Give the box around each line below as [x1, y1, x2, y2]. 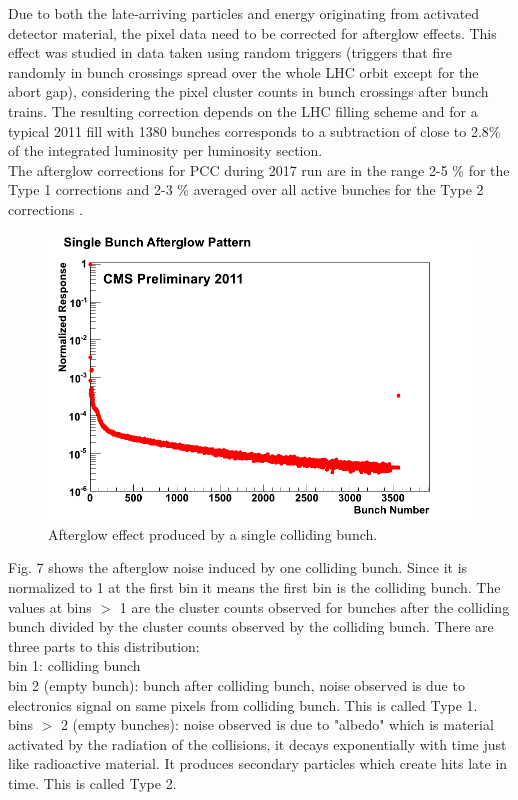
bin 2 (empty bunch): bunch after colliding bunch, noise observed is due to [8, 674, 465, 695]
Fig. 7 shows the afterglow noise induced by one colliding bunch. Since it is [8, 557, 468, 578]
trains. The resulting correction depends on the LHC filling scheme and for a [8, 100, 478, 121]
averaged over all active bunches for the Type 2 [193, 179, 484, 200]
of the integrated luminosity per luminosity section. [8, 140, 323, 161]
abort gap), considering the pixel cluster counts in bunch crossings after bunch [8, 81, 489, 102]
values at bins [8, 596, 92, 617]
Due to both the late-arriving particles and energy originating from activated [8, 3, 480, 23]
